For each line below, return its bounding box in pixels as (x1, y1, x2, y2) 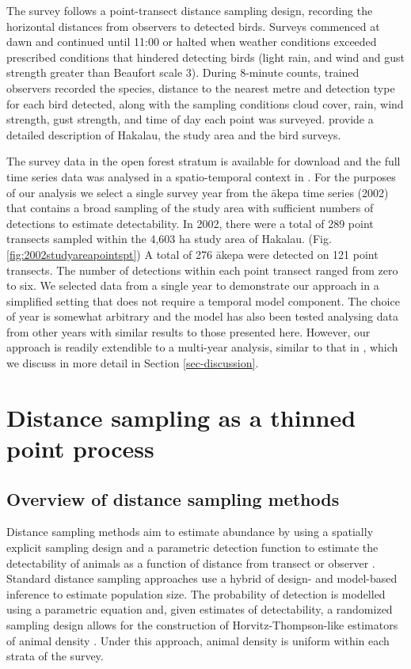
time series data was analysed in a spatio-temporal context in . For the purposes (6, 168, 396, 184)
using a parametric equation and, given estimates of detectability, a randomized (6, 601, 393, 618)
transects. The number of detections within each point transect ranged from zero (6, 261, 398, 278)
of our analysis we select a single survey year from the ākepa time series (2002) (6, 184, 389, 200)
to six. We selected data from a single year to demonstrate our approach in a (6, 277, 379, 294)
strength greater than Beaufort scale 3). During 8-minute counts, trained (6, 64, 360, 81)
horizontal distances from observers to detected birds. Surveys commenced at (6, 17, 380, 34)
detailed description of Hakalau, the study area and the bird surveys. (6, 126, 341, 143)
